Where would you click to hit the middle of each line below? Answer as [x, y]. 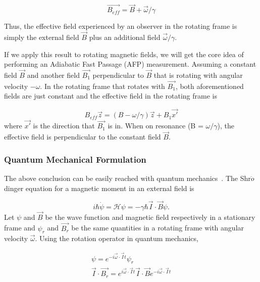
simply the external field [42, 37]
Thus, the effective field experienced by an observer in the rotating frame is [121, 26]
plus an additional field [125, 37]
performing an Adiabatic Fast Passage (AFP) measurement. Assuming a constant [130, 64]
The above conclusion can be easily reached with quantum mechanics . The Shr [127, 178]
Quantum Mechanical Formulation [75, 159]
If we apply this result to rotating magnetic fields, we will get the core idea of [124, 54]
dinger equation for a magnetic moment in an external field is [99, 188]
